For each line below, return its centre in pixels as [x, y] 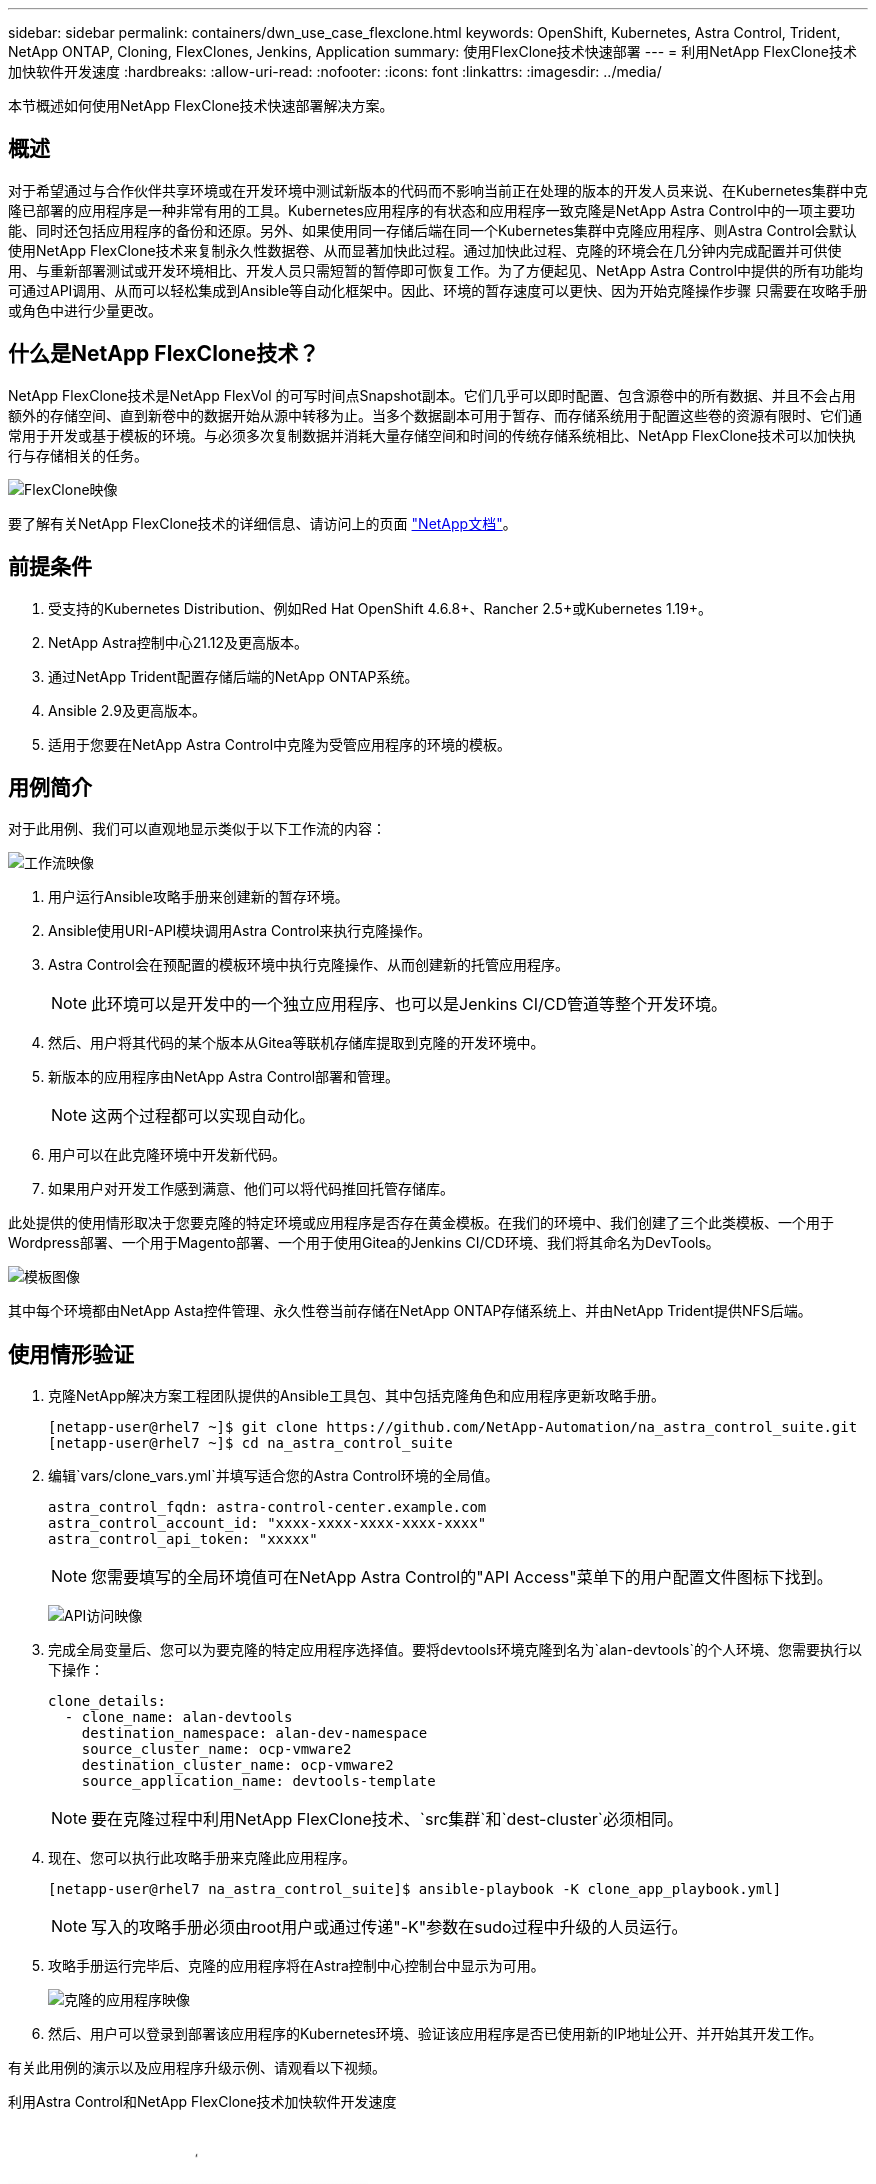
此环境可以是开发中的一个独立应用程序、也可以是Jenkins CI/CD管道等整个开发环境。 [409, 1004]
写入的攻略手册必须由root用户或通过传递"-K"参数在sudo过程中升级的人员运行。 [389, 1927]
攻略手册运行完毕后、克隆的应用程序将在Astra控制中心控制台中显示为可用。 [296, 1966]
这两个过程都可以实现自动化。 [203, 1116]
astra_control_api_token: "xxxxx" [183, 1539]
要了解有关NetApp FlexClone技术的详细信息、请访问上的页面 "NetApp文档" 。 [262, 523]
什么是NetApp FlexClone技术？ [164, 354]
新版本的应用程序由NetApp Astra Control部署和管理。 [224, 1077]
